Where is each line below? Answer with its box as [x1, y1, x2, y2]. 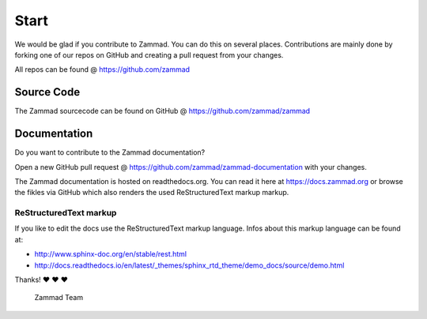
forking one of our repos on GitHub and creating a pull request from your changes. [14, 50, 284, 59]
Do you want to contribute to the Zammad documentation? [14, 148, 206, 157]
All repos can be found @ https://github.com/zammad [14, 65, 190, 74]
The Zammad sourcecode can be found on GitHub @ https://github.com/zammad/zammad [14, 107, 311, 116]
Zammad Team [34, 293, 83, 302]
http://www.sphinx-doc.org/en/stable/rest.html [34, 250, 187, 259]
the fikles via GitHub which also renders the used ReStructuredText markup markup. [14, 188, 289, 197]
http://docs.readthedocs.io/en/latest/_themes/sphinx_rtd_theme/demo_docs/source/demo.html [34, 261, 345, 270]
